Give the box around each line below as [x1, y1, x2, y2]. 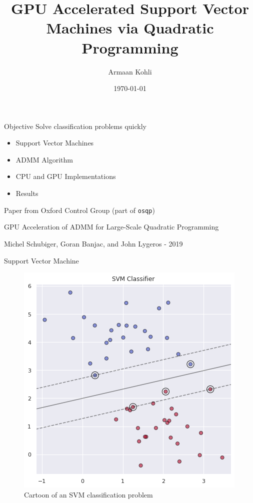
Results [15, 188, 38, 198]
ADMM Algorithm [15, 154, 73, 164]
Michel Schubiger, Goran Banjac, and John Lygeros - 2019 [4, 238, 183, 248]
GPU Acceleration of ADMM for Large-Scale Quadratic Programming [4, 221, 219, 232]
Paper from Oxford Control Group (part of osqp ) [4, 204, 155, 215]
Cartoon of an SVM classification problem [24, 489, 153, 499]
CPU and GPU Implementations [15, 171, 116, 181]
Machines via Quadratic [46, 17, 214, 38]
